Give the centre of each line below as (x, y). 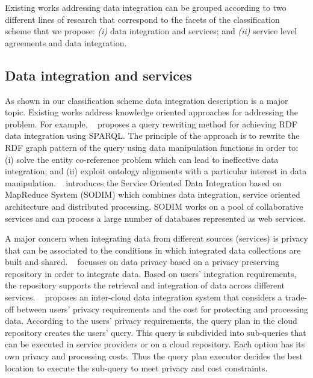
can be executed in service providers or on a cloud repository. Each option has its (155, 344)
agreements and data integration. (66, 42)
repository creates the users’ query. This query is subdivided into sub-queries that (156, 332)
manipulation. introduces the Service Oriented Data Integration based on (143, 182)
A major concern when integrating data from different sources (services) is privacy (156, 238)
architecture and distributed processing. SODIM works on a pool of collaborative (154, 206)
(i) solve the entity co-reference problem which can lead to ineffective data (142, 159)
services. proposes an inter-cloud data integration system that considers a (144, 297)
